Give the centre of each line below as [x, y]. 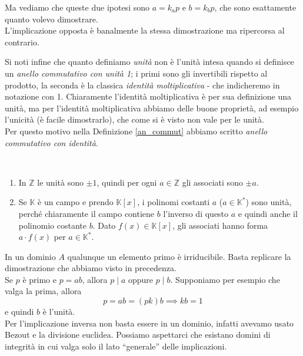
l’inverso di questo [196, 213]
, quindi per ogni [127, 182]
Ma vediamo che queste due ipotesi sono [77, 7]
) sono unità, [269, 202]
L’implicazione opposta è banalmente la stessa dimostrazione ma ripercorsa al [145, 30]
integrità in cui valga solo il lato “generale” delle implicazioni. [116, 346]
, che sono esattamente [255, 7]
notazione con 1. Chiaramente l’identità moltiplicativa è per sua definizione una [148, 96]
